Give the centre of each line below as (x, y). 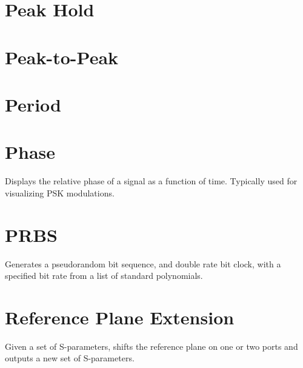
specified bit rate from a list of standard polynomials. (104, 276)
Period (33, 104)
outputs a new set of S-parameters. (70, 358)
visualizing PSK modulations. (60, 192)
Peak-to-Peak (62, 57)
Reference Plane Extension (120, 317)
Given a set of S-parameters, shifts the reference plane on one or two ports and (151, 346)
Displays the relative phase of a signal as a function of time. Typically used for (151, 181)
